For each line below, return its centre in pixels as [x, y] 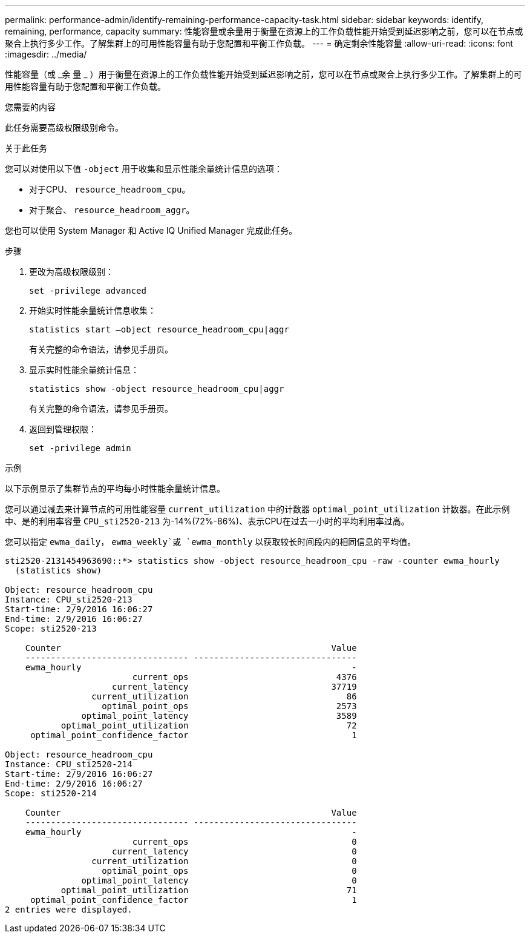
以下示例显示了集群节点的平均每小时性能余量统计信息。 [115, 488]
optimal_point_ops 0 [229, 871]
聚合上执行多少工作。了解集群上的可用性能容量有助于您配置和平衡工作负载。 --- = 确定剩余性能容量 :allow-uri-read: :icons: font [259, 43]
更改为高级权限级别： [71, 272]
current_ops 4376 [244, 677]
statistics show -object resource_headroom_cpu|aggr [157, 389]
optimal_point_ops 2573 [229, 706]
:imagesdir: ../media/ [46, 54]
